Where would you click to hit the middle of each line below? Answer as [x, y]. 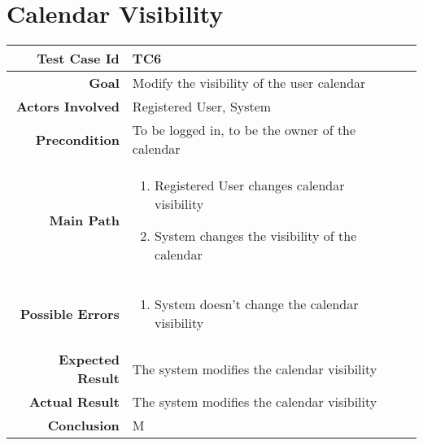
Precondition [77, 139]
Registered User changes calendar [250, 185]
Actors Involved [68, 107]
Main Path [84, 220]
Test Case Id [78, 59]
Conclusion [83, 425]
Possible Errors [70, 313]
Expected [89, 360]
